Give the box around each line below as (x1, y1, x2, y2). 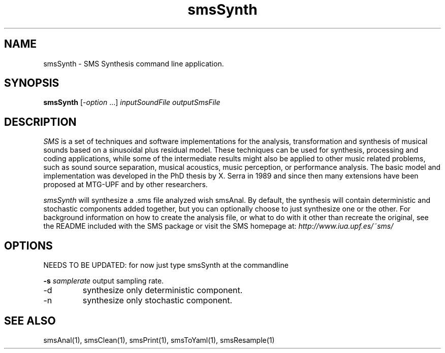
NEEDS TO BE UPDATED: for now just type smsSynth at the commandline (43, 261, 289, 270)
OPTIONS (4, 239, 53, 252)
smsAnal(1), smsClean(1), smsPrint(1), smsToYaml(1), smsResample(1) (43, 335, 275, 344)
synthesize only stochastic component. (82, 295, 233, 306)
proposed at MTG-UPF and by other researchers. (43, 180, 208, 189)
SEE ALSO (4, 314, 56, 327)
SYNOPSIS (4, 77, 59, 90)
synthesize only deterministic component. (82, 285, 243, 296)
